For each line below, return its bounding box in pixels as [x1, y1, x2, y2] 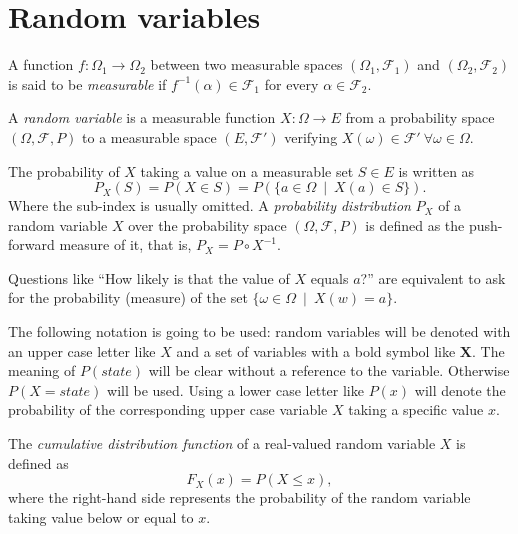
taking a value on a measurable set [140, 160, 354, 181]
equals [310, 267, 349, 288]
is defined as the [365, 214, 465, 235]
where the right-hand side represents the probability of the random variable [8, 487, 471, 508]
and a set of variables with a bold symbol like [176, 340, 456, 361]
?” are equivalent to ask [360, 267, 506, 288]
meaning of [8, 360, 76, 381]
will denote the [414, 379, 506, 400]
